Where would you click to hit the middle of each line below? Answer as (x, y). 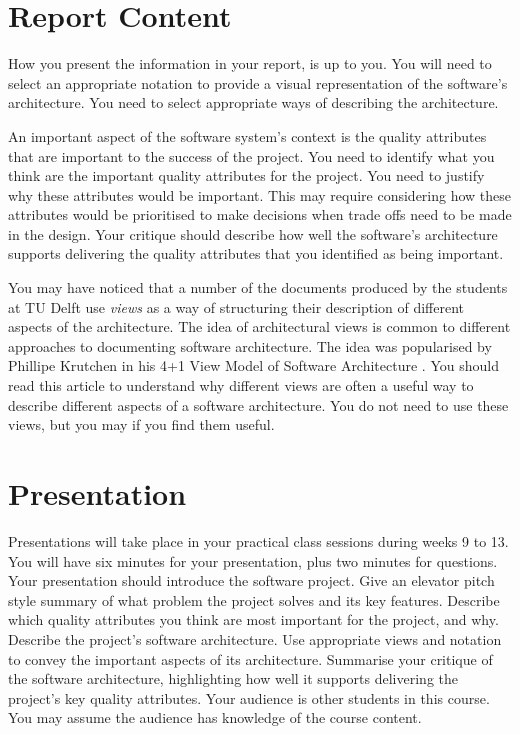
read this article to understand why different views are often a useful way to (241, 385)
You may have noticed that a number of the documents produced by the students (258, 287)
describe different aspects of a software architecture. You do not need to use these (258, 404)
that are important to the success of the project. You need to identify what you (251, 155)
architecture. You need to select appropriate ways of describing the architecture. (253, 102)
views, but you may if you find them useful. (141, 424)
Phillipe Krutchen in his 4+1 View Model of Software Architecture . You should (253, 365)
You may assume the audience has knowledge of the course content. (215, 717)
